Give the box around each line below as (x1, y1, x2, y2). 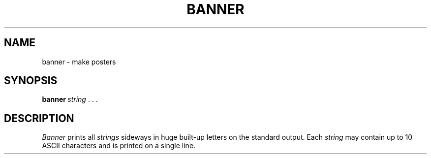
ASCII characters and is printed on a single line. (42, 141, 196, 150)
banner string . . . (42, 95, 98, 104)
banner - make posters (42, 57, 116, 66)
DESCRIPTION (4, 112, 74, 125)
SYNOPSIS (4, 74, 58, 87)
